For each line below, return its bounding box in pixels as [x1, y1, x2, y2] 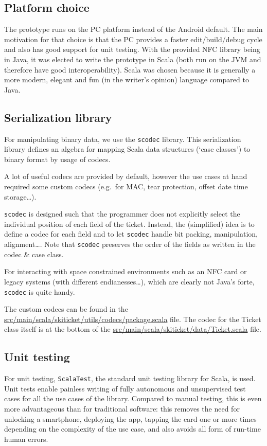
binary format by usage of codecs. [4, 153, 111, 164]
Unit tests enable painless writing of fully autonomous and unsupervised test [4, 383, 246, 394]
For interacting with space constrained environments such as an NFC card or [4, 266, 247, 277]
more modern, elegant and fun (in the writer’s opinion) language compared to [4, 74, 249, 85]
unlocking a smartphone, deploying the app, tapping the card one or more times [4, 413, 257, 424]
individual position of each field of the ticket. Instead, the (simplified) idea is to [4, 218, 255, 229]
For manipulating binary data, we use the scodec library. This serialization [4, 133, 241, 144]
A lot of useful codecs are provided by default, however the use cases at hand [4, 171, 247, 182]
